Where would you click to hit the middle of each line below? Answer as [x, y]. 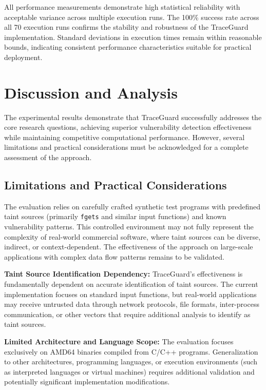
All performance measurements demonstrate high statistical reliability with [122, 7]
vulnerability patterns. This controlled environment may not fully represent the [129, 227]
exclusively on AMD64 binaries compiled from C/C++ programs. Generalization [131, 351]
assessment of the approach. [48, 157]
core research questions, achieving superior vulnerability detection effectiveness [128, 127]
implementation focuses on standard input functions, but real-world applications [130, 294]
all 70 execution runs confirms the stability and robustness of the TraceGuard [126, 27]
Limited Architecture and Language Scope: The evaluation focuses [119, 342]
